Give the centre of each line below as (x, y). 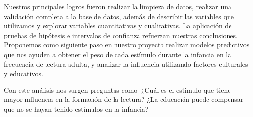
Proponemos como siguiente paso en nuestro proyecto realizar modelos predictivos (127, 45)
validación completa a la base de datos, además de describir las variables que (119, 16)
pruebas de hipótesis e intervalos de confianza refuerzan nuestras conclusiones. (121, 35)
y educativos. (23, 73)
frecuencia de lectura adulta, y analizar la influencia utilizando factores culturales (126, 64)
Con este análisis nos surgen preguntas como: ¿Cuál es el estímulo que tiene (117, 89)
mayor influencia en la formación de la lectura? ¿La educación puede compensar (124, 99)
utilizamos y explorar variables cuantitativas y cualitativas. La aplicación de (118, 26)
